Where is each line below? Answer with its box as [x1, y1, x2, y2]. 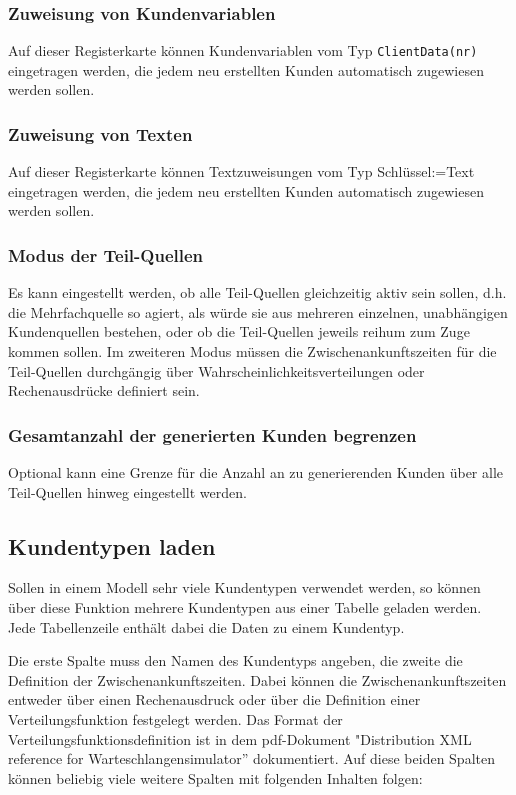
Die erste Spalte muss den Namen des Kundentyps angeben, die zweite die [8, 650, 463, 671]
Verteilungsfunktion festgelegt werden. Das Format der [8, 709, 343, 730]
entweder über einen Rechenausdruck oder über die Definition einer [8, 689, 421, 710]
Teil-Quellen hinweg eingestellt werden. [8, 481, 247, 502]
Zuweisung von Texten [8, 121, 193, 146]
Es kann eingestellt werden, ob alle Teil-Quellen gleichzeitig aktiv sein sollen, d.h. [8, 282, 507, 303]
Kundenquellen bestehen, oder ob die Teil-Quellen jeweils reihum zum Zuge [8, 321, 470, 342]
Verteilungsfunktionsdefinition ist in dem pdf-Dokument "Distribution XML [8, 728, 472, 749]
